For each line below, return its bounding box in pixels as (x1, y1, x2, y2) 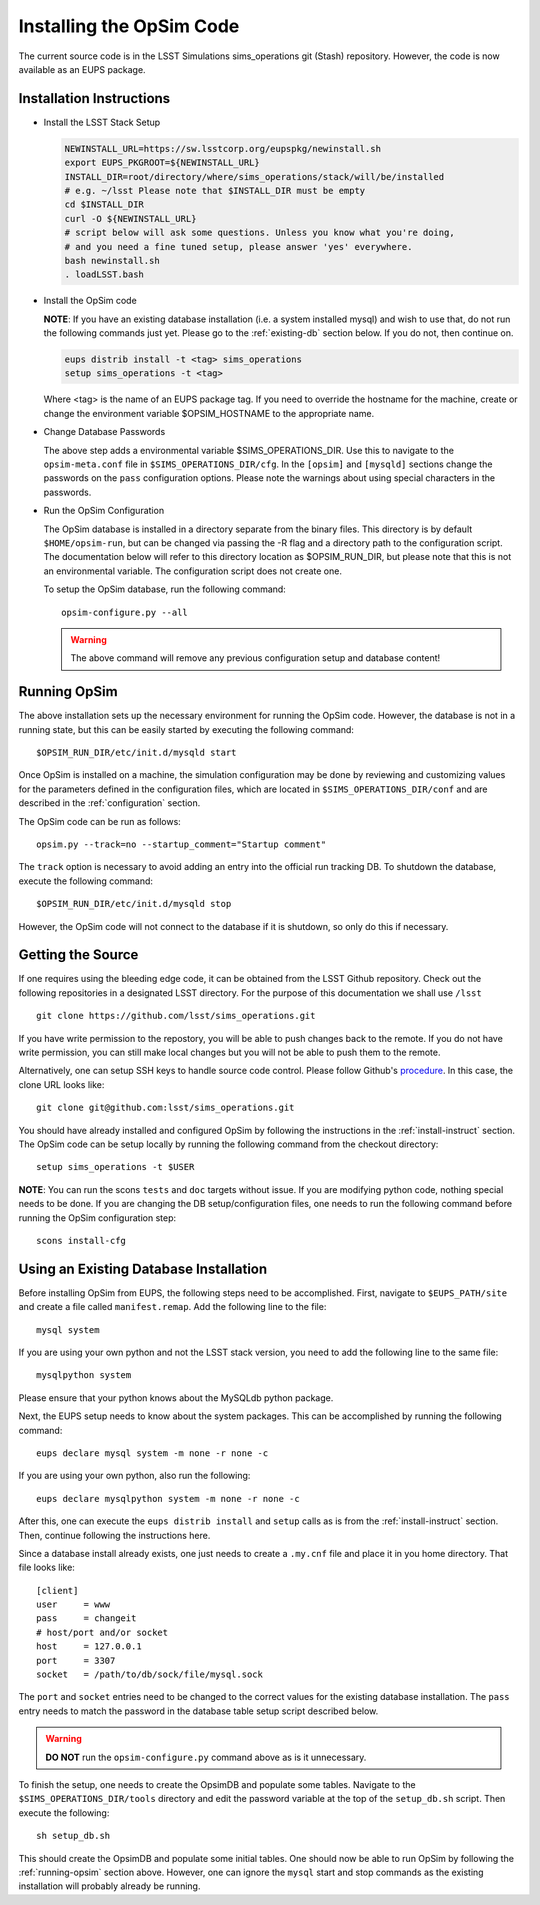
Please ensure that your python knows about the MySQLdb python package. (18, 1391, 334, 1404)
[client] (36, 1585, 79, 1596)
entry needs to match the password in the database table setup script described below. (18, 1705, 379, 1717)
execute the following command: (18, 875, 154, 887)
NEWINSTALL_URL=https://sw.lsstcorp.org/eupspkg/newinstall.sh (64, 143, 382, 154)
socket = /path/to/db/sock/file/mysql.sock (36, 1669, 264, 1680)
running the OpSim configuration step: (18, 1211, 177, 1224)
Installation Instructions (18, 90, 171, 107)
